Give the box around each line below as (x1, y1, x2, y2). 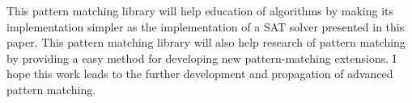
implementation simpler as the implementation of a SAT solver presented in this (6, 18, 405, 35)
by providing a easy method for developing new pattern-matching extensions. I (6, 49, 397, 66)
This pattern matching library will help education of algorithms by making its (6, 2, 393, 19)
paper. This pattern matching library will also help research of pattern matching (6, 34, 406, 51)
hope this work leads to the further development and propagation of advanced (6, 65, 393, 82)
